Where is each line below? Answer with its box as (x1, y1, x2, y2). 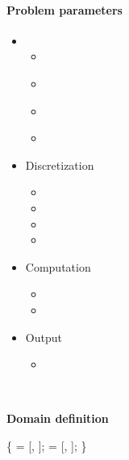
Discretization (25, 156, 94, 173)
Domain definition (6, 410, 109, 427)
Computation (25, 258, 91, 275)
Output (25, 328, 62, 345)
